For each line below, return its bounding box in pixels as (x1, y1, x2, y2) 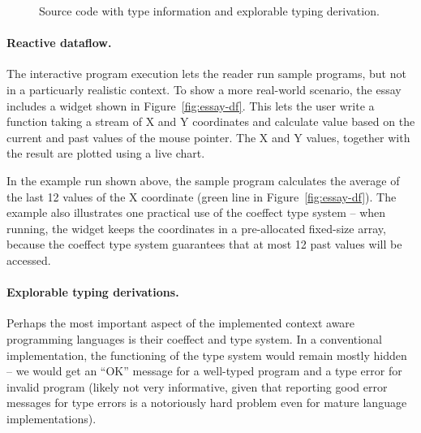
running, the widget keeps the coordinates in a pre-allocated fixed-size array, (6, 219, 386, 236)
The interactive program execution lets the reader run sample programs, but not (6, 65, 406, 82)
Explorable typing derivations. (6, 284, 179, 301)
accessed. (6, 251, 51, 268)
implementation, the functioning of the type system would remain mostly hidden (6, 346, 407, 363)
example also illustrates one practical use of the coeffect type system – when (6, 204, 386, 221)
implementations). (6, 409, 97, 427)
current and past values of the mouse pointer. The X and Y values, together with (6, 128, 410, 145)
